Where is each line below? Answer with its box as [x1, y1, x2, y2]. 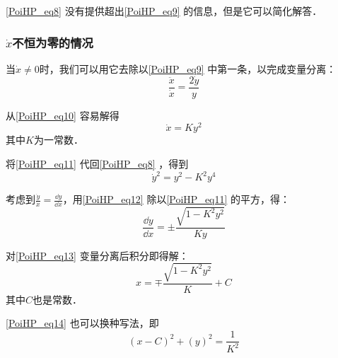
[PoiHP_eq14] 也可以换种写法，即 [6, 316, 159, 330]
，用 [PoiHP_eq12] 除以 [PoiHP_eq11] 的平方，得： [62, 192, 291, 207]
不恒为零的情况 [12, 33, 93, 51]
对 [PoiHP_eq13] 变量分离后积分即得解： [6, 248, 189, 262]
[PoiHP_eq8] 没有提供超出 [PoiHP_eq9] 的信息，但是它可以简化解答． [6, 4, 322, 18]
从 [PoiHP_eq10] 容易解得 [6, 108, 120, 122]
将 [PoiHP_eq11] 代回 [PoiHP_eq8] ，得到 [6, 156, 189, 171]
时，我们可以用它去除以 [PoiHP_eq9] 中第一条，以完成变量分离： [39, 61, 337, 76]
